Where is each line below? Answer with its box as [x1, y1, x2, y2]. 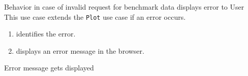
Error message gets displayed [4, 62, 94, 73]
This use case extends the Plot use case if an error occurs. [4, 11, 186, 22]
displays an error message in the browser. [16, 45, 144, 56]
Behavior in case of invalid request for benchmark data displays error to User [4, 2, 244, 12]
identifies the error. [16, 28, 76, 39]
